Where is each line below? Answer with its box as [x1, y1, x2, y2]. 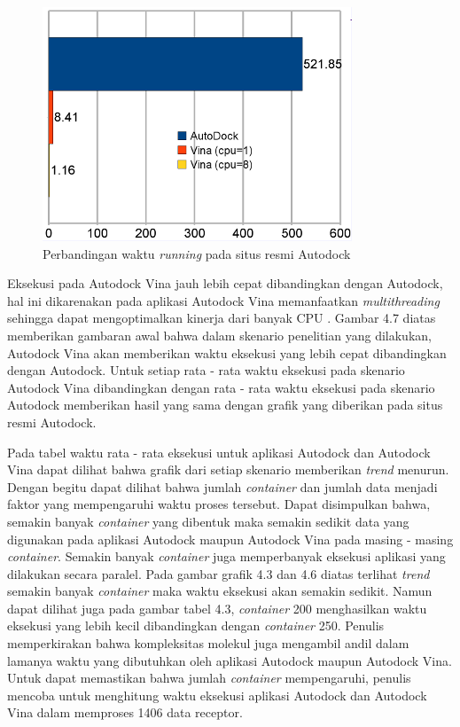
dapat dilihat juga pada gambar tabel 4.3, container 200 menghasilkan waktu [7, 598, 427, 617]
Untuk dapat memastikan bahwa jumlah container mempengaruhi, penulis [7, 668, 411, 687]
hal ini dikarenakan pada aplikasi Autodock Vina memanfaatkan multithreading [7, 291, 440, 309]
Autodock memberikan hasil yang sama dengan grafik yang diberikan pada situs [7, 395, 443, 414]
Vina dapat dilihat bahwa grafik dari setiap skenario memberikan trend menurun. [7, 460, 449, 479]
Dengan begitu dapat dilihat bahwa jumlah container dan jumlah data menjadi [7, 477, 438, 496]
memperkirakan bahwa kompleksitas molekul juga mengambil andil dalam [7, 634, 409, 653]
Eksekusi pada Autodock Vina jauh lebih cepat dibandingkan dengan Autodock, [7, 274, 443, 293]
